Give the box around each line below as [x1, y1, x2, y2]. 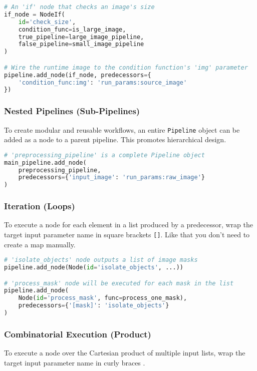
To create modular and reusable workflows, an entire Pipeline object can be [4, 124, 240, 135]
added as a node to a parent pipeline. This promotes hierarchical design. [4, 134, 226, 145]
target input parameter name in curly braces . [4, 357, 145, 367]
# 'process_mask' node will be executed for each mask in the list [4, 279, 234, 287]
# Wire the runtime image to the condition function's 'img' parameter [4, 64, 248, 71]
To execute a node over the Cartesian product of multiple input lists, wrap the [4, 347, 245, 358]
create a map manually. [4, 239, 76, 249]
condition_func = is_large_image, [18, 26, 126, 33]
